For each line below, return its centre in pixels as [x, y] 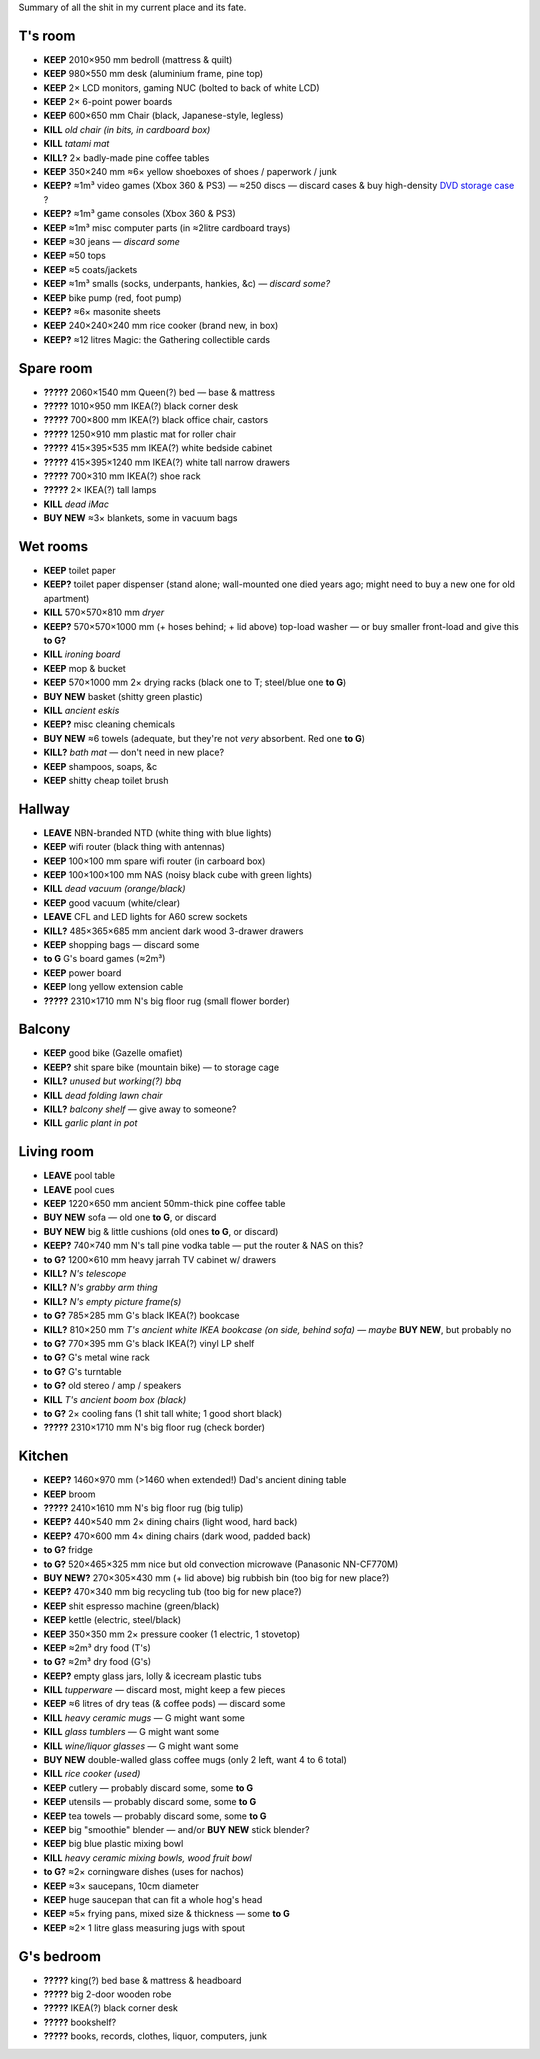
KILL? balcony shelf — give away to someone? [140, 1109]
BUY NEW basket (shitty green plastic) [123, 696]
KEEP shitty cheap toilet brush [106, 780]
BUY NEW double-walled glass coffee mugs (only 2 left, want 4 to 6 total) [195, 1760]
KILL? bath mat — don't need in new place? [134, 752]
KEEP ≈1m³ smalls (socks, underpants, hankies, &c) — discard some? [187, 284]
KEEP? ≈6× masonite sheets [102, 311]
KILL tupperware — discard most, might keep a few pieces [164, 1690]
